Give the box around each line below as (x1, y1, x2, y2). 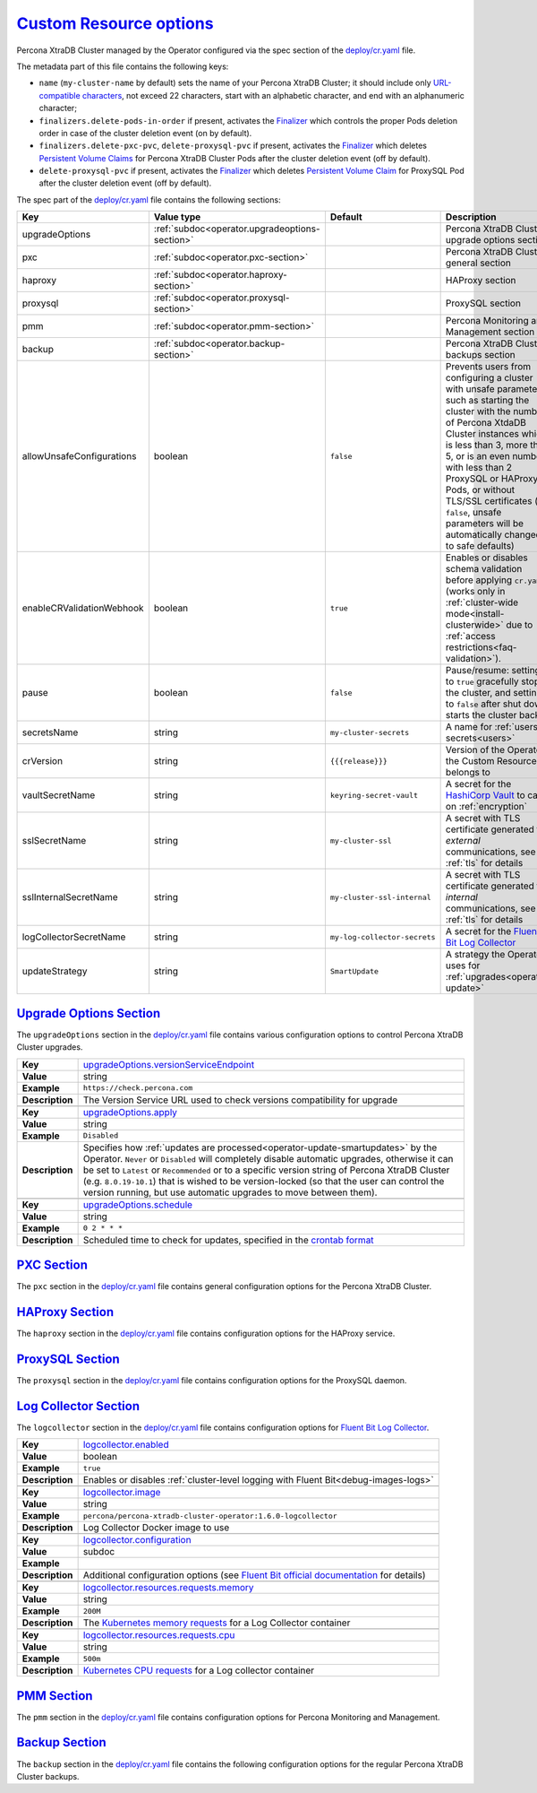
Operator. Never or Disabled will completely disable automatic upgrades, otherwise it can (82, 1152, 454, 1165)
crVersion (21, 755, 63, 767)
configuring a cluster (445, 372, 533, 385)
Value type (153, 211, 201, 223)
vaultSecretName (21, 789, 96, 801)
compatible (38, 90, 81, 100)
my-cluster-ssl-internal (329, 892, 431, 902)
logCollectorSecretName (21, 931, 126, 943)
